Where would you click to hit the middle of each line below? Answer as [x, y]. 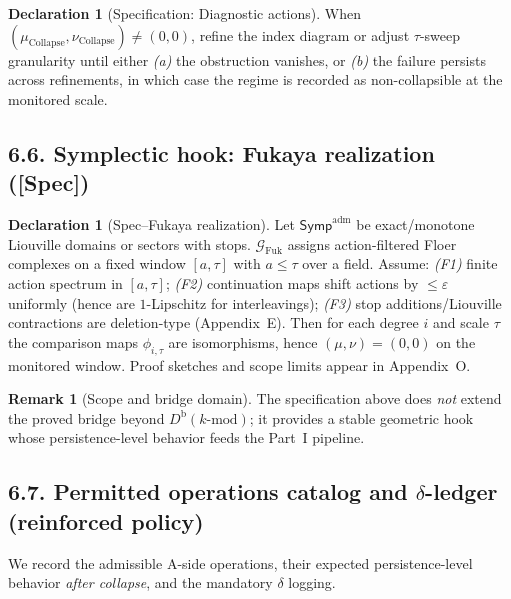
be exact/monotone [415, 223]
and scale [460, 322]
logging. [312, 582]
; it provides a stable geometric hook [361, 417]
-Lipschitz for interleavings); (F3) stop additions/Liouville [324, 302]
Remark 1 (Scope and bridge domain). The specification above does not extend [255, 398]
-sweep [439, 34]
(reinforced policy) [106, 520]
